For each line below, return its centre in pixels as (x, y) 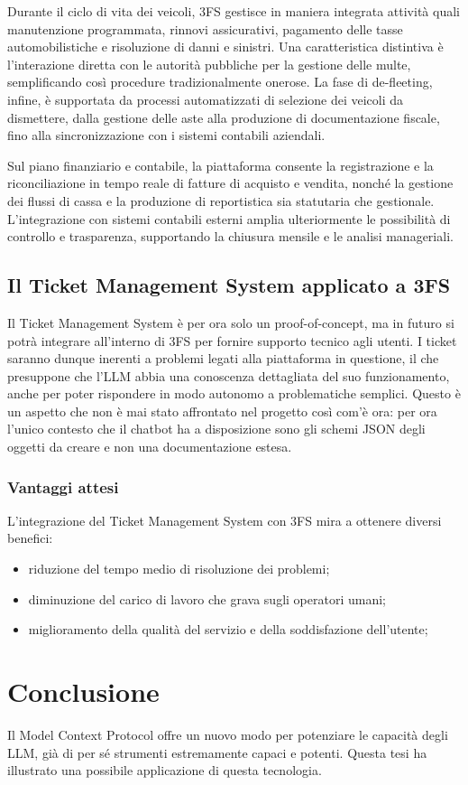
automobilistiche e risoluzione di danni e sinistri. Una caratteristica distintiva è (225, 47)
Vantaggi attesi (63, 486)
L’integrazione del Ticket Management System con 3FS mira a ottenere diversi (225, 520)
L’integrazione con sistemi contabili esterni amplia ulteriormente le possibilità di (229, 218)
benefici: (30, 538)
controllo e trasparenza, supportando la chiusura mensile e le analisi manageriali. (230, 236)
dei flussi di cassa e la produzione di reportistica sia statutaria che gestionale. (221, 200)
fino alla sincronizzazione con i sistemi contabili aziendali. (166, 135)
